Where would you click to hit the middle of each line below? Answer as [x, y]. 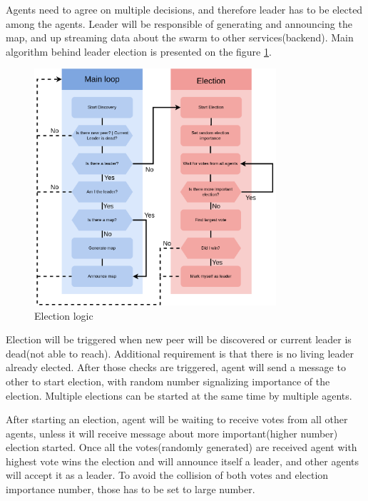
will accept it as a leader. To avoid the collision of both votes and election [167, 475]
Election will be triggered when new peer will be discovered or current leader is [179, 339]
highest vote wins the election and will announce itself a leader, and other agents [183, 461]
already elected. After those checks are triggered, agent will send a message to [176, 367]
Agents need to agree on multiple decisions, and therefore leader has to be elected [184, 9]
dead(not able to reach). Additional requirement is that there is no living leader [180, 353]
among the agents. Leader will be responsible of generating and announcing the [179, 23]
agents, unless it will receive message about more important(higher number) [172, 433]
